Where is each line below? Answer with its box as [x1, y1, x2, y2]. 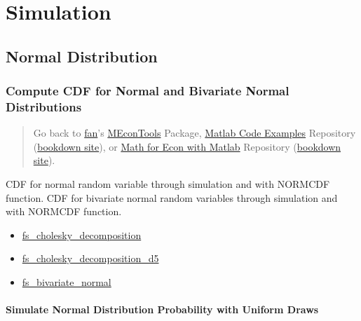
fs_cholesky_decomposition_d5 [22, 251, 159, 266]
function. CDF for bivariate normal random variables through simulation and [6, 190, 338, 205]
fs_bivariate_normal [22, 275, 111, 289]
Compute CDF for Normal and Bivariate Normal [6, 82, 290, 100]
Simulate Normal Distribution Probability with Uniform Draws [6, 302, 319, 317]
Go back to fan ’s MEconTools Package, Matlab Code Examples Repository [33, 125, 356, 140]
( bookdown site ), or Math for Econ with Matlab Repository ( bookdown [33, 139, 341, 153]
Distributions [6, 98, 82, 115]
